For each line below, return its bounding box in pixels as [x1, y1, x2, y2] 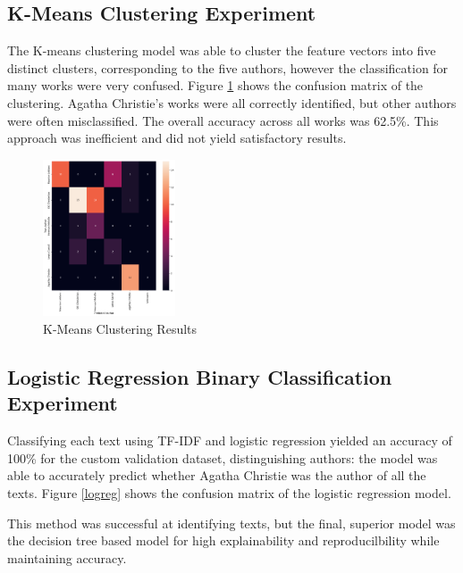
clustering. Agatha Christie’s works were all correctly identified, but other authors [7, 93, 457, 112]
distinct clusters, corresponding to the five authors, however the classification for [7, 58, 449, 77]
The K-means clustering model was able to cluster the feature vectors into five [7, 41, 436, 60]
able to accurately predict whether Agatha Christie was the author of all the [7, 466, 426, 485]
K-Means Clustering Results [43, 320, 198, 338]
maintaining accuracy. [7, 548, 127, 567]
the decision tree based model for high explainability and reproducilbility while [7, 531, 440, 550]
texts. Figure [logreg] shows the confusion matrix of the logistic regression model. [7, 484, 451, 502]
